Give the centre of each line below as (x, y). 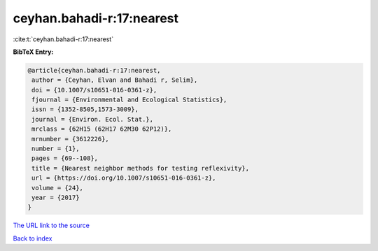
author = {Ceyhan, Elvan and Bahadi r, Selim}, (115, 80)
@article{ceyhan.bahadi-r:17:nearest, (94, 70)
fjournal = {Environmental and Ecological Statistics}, (129, 100)
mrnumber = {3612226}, (71, 139)
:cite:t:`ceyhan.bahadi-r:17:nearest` (63, 39)
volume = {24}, (58, 188)
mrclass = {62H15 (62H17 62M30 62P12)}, (102, 129)
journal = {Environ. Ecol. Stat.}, (93, 119)
